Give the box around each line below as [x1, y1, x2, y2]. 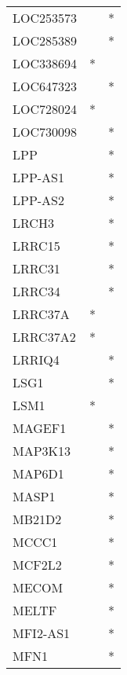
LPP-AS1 [13, 168, 65, 186]
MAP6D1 [13, 464, 64, 482]
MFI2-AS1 [13, 624, 71, 642]
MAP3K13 [13, 442, 71, 460]
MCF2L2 [13, 556, 62, 574]
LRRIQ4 [13, 350, 60, 369]
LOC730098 [13, 123, 78, 141]
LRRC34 [13, 282, 60, 300]
